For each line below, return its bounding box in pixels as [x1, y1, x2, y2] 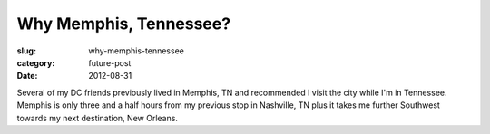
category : [16, 57, 55, 68]
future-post [88, 57, 132, 68]
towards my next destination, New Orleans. [16, 112, 179, 123]
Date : [16, 71, 38, 81]
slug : [16, 45, 36, 56]
